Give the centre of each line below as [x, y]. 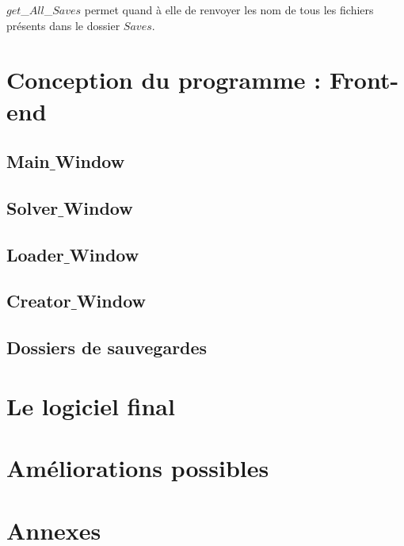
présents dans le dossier [63, 25]
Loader [35, 254]
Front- [364, 80]
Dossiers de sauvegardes [107, 347]
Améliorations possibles [138, 468]
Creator [39, 301]
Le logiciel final [91, 405]
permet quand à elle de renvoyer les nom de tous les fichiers [229, 10]
